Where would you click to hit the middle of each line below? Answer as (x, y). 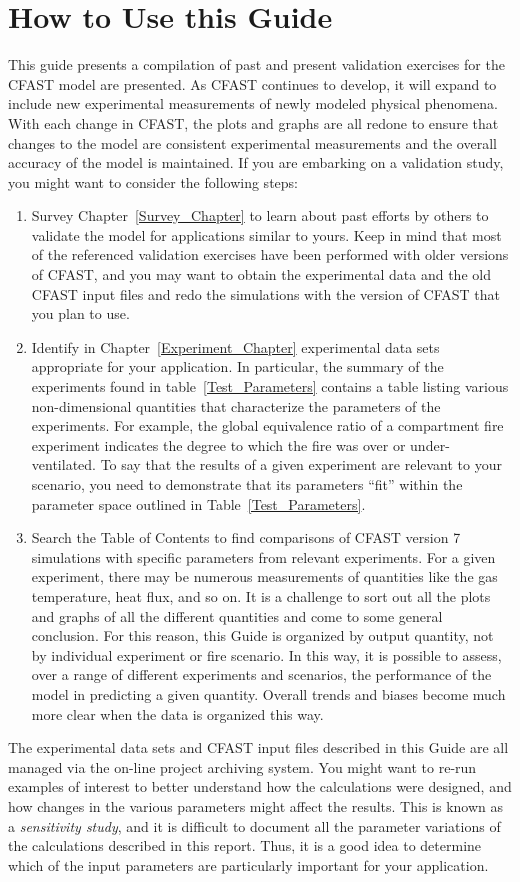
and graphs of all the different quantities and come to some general (237, 615)
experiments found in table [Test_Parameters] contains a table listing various (270, 386)
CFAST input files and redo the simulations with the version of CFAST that (266, 293)
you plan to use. (80, 313)
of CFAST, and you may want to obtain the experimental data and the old (261, 274)
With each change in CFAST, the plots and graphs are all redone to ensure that (253, 122)
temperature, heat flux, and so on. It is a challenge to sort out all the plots (261, 595)
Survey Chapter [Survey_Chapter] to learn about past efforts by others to (260, 215)
